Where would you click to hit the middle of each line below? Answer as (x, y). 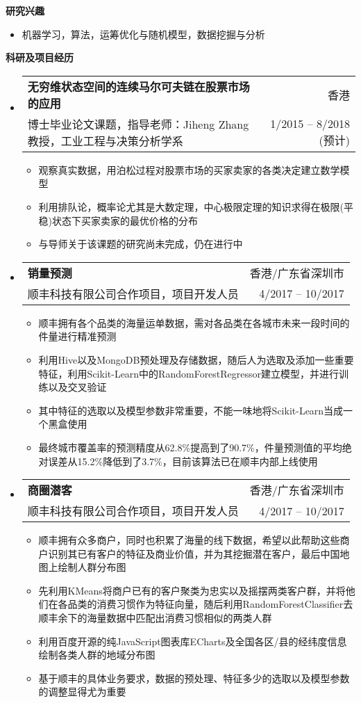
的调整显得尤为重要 (82, 692)
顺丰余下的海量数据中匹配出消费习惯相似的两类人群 (155, 618)
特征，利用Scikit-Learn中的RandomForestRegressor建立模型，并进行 (189, 373)
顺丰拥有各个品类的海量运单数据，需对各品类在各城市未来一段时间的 (194, 322)
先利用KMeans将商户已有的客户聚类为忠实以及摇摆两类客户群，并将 (192, 590)
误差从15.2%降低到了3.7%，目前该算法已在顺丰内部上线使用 (183, 461)
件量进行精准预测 (77, 336)
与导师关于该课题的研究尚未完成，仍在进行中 (141, 244)
